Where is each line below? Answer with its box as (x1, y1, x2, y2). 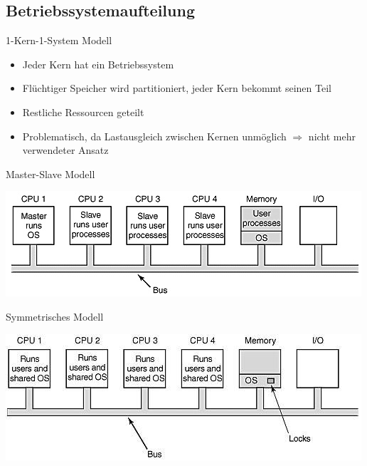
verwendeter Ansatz (22, 143, 109, 157)
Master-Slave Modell (6, 166, 95, 181)
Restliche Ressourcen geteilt (22, 104, 144, 119)
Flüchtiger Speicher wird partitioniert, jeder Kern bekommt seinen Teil (22, 81, 331, 95)
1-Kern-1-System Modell (6, 33, 112, 48)
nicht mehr (308, 128, 356, 143)
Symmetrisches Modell (6, 309, 104, 323)
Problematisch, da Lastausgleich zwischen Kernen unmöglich (22, 128, 287, 143)
